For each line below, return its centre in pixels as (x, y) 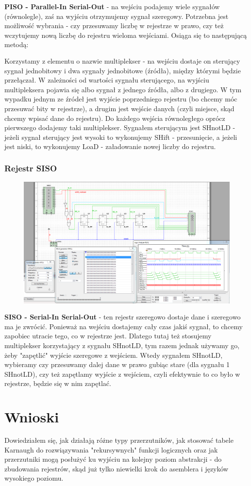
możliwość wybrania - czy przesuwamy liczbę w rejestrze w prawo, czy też (114, 25)
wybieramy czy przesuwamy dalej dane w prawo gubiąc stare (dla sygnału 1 (117, 364)
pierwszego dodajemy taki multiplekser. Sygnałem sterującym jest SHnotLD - (120, 127)
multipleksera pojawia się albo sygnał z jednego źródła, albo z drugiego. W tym (123, 89)
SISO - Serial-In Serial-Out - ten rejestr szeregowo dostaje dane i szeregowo (123, 317)
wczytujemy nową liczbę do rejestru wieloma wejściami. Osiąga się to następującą (126, 35)
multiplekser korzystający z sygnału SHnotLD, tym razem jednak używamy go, (122, 345)
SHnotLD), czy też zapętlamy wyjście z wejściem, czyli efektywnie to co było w (122, 374)
